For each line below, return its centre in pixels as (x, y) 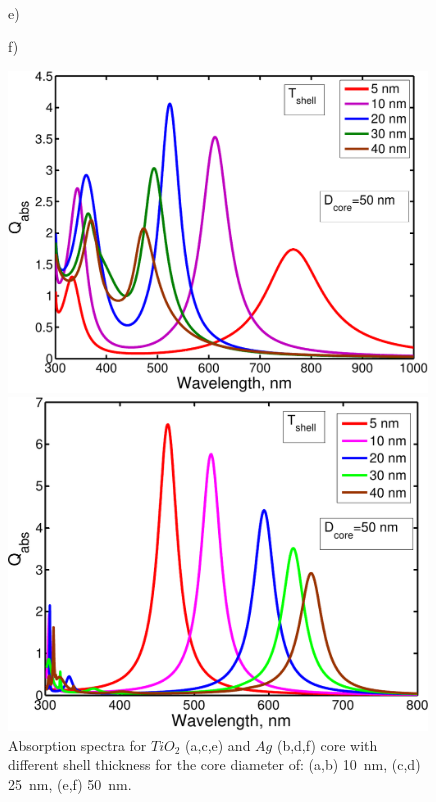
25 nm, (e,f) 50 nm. (70, 784)
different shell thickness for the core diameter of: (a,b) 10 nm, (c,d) (214, 764)
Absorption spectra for (77, 744)
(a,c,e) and (218, 744)
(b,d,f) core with (327, 744)
